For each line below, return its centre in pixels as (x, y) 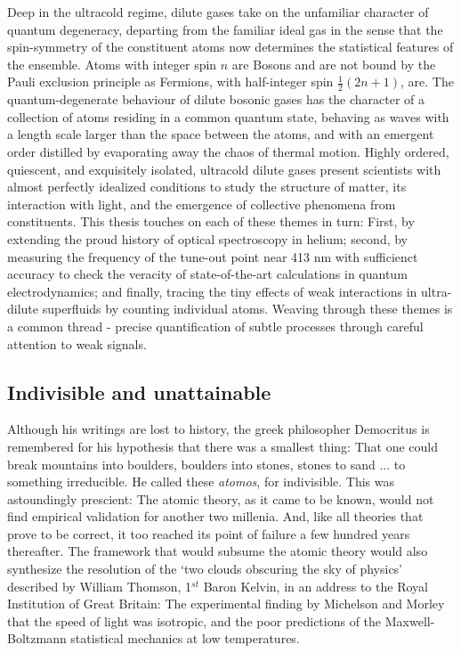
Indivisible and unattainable (139, 392)
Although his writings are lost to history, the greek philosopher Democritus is (218, 429)
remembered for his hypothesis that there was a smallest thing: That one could (222, 446)
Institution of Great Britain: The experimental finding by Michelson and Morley (226, 604)
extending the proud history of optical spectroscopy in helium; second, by (208, 238)
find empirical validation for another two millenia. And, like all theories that (215, 516)
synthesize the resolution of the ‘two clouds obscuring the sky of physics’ (205, 569)
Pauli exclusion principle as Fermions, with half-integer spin (170, 82)
